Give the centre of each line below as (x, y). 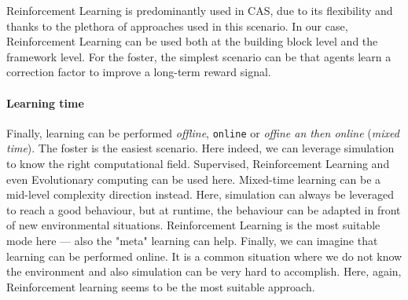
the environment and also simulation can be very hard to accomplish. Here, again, (204, 271)
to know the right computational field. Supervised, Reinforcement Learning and (198, 164)
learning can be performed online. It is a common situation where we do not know (204, 256)
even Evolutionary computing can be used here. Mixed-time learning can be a (194, 179)
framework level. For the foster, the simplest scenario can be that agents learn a (199, 56)
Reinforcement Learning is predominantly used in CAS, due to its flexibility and (200, 10)
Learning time (45, 102)
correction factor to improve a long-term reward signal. (139, 72)
